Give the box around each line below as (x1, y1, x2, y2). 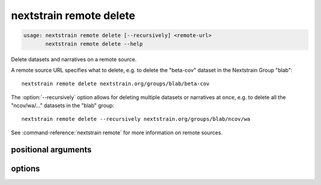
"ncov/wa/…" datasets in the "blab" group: (11, 102, 115, 109)
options (11, 164, 40, 174)
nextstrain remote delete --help (45, 40, 143, 47)
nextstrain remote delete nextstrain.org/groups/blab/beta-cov (21, 80, 210, 87)
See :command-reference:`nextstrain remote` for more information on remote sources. (11, 128, 223, 136)
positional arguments (11, 145, 92, 155)
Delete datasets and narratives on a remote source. (11, 55, 137, 62)
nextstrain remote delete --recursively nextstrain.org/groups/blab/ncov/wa (21, 116, 251, 123)
